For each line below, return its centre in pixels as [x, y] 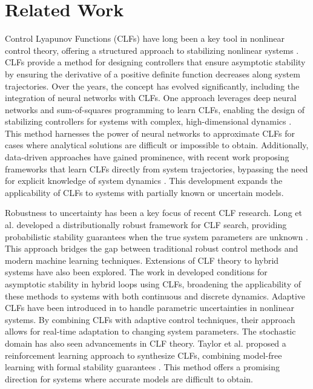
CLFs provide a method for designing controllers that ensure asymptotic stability [155, 62]
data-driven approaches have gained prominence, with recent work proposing [147, 157]
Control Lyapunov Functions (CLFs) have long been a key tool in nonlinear [145, 38]
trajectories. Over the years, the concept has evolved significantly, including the [152, 86]
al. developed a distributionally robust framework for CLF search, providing [146, 225]
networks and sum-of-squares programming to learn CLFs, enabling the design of [155, 109]
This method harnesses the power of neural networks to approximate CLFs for [150, 133]
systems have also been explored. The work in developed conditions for [136, 272]
